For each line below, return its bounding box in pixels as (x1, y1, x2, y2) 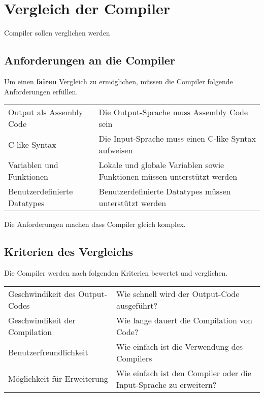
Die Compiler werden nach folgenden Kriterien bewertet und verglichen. (4, 267, 228, 278)
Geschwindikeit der (8, 314, 76, 326)
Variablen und (8, 159, 58, 171)
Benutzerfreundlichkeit (8, 346, 88, 358)
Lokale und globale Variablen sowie (98, 159, 224, 171)
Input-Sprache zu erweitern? (116, 378, 217, 390)
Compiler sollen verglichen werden (4, 27, 110, 38)
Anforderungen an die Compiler (4, 52, 175, 68)
